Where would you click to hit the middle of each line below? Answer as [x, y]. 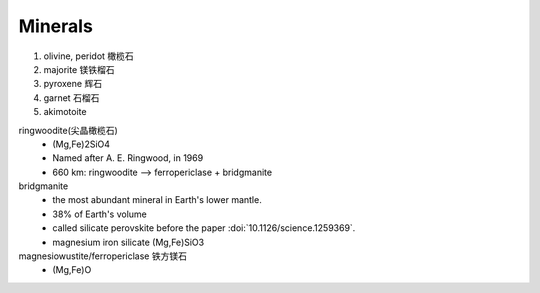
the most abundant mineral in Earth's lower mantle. [157, 200]
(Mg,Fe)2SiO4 [81, 144]
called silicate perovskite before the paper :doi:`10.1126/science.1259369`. [204, 228]
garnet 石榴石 [71, 97]
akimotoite [65, 112]
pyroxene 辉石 [73, 84]
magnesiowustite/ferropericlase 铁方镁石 [102, 256]
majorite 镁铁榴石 [79, 69]
